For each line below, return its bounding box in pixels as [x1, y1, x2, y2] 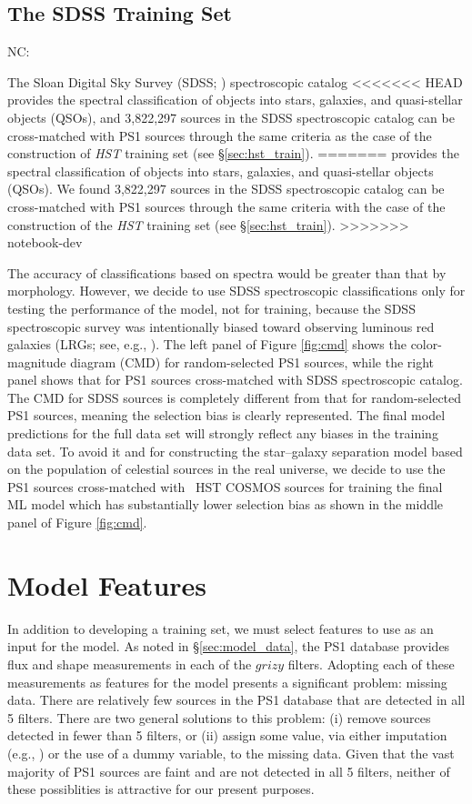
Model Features [7, 566, 207, 603]
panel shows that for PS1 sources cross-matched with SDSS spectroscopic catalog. [7, 370, 463, 389]
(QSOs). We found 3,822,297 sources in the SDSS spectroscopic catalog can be [7, 179, 445, 198]
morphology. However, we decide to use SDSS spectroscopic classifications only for [7, 281, 466, 300]
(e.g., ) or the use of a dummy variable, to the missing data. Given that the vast [7, 743, 455, 762]
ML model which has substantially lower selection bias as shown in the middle [7, 495, 444, 514]
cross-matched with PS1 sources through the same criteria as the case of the [7, 126, 432, 145]
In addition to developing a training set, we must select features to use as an [7, 618, 434, 638]
